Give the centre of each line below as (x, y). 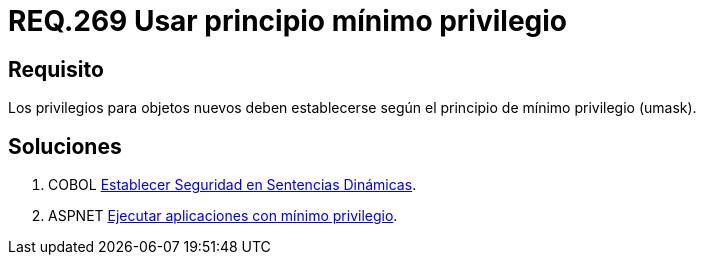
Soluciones (65, 146)
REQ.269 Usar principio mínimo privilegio (288, 21)
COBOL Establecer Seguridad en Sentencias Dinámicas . (232, 185)
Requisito (56, 69)
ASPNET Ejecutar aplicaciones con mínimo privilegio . (223, 216)
